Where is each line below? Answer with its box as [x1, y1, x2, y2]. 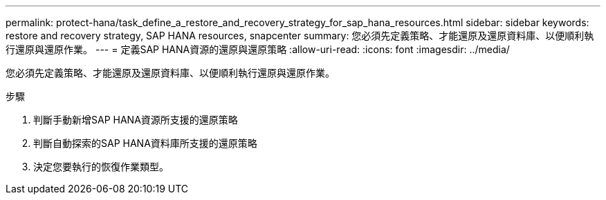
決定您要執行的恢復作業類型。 [33, 161, 169, 172]
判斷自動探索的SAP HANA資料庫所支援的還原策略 [33, 137, 257, 149]
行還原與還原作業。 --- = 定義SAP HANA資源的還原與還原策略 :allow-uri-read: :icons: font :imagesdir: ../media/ [6, 43, 510, 55]
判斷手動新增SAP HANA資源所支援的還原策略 [33, 114, 238, 126]
